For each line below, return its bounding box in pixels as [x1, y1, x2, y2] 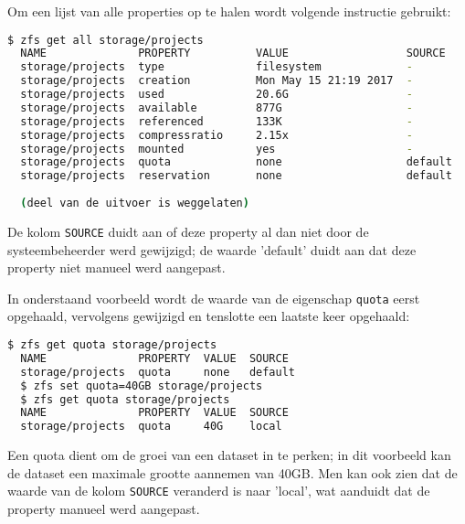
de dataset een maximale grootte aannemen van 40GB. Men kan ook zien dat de [7, 463, 458, 482]
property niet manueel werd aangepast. [7, 258, 226, 277]
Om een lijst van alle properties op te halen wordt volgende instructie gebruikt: [7, 2, 451, 20]
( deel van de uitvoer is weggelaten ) [20, 197, 249, 210]
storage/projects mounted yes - [20, 142, 413, 155]
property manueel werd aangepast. [7, 499, 200, 519]
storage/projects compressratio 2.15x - [20, 128, 413, 142]
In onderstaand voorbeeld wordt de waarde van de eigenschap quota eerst [7, 288, 420, 307]
